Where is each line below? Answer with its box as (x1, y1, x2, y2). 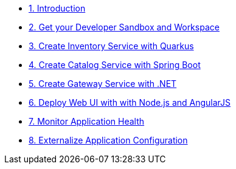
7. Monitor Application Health (29, 116, 145, 126)
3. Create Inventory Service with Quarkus (29, 41, 194, 51)
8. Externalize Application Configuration (29, 135, 188, 145)
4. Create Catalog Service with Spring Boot (29, 60, 201, 70)
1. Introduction (29, 3, 86, 13)
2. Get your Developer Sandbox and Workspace (29, 22, 220, 32)
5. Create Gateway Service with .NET (29, 78, 177, 89)
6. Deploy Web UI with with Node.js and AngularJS (29, 97, 231, 108)
